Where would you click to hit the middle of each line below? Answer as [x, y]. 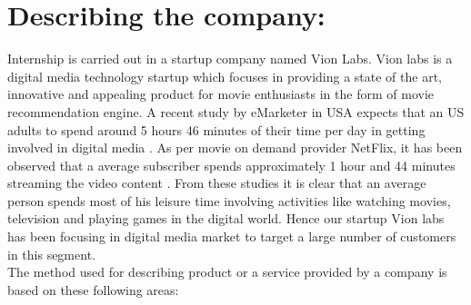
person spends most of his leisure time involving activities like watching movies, [229, 200]
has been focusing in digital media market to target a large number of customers [232, 236]
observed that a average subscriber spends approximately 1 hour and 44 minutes [231, 165]
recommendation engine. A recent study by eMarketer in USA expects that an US [236, 111]
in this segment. [51, 254]
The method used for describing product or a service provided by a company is [227, 272]
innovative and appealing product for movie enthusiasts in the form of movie [220, 94]
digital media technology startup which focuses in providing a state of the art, [225, 76]
